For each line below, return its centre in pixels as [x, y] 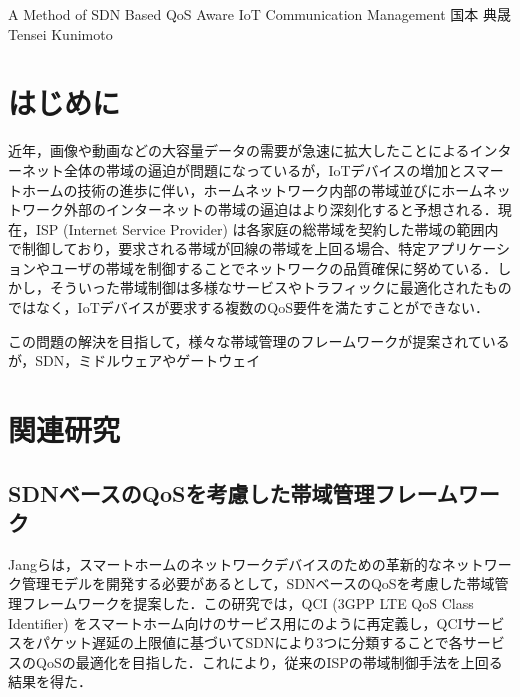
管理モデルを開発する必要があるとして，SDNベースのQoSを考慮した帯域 [258, 583]
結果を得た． [50, 681]
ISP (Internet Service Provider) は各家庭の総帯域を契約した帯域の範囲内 [267, 228]
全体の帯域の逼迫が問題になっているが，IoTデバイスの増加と [263, 169]
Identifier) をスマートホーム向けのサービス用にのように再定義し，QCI [235, 622]
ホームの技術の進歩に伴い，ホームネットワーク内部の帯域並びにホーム [252, 189]
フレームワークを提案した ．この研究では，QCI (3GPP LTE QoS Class [247, 603]
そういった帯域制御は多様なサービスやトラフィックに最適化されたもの [280, 287]
